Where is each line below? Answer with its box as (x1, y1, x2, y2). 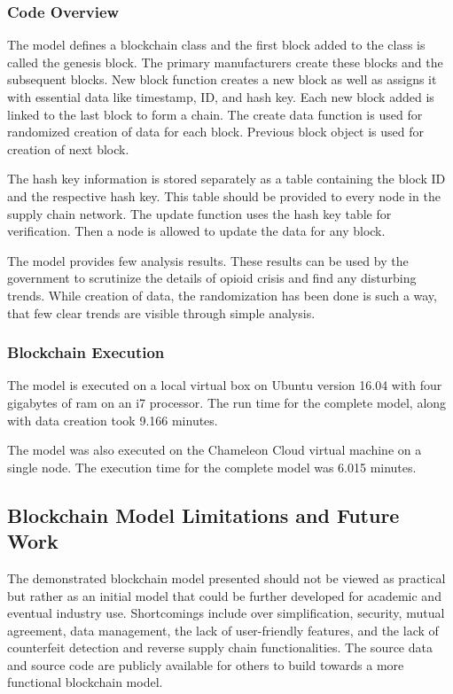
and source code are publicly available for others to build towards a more (7, 655, 404, 674)
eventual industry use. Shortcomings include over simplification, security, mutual (7, 604, 445, 622)
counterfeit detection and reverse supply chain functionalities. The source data (7, 638, 433, 657)
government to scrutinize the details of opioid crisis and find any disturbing (7, 269, 417, 287)
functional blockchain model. (7, 673, 163, 691)
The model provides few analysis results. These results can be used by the (7, 251, 409, 269)
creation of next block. (7, 139, 129, 158)
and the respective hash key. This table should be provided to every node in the (7, 186, 441, 205)
